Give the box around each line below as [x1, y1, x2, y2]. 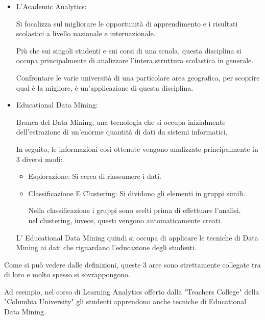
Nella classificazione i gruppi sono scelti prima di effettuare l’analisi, [28, 205, 241, 216]
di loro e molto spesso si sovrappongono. [4, 269, 131, 280]
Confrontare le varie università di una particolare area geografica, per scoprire [16, 72, 260, 83]
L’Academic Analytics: [16, 1, 87, 11]
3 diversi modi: [16, 153, 63, 164]
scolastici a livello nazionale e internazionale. [16, 28, 156, 39]
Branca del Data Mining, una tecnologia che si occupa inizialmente [16, 116, 226, 127]
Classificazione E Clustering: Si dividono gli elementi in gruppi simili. [28, 188, 246, 198]
